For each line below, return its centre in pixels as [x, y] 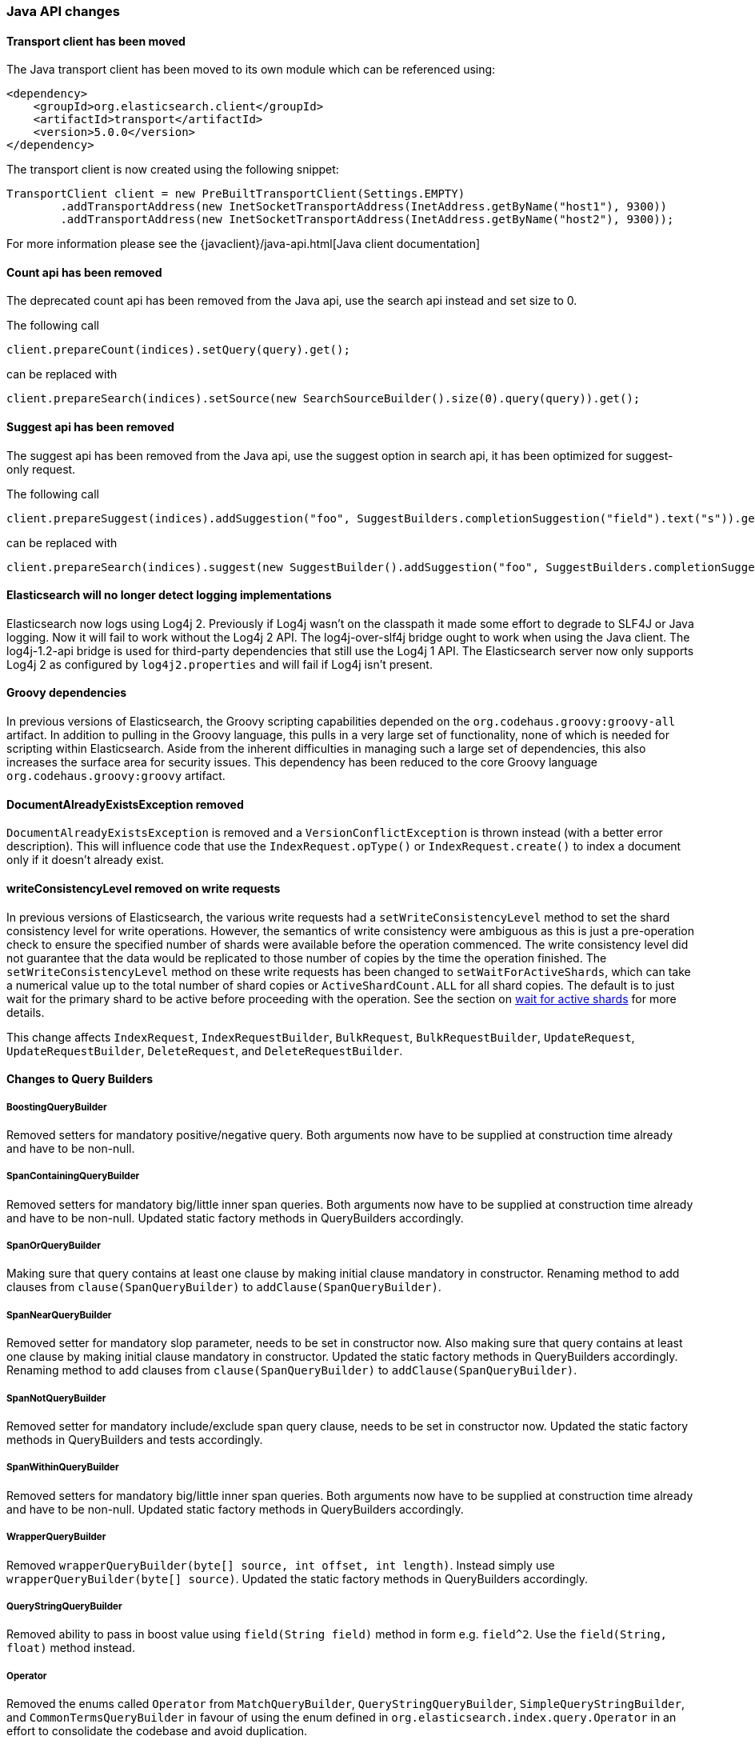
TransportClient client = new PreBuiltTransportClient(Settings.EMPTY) [236, 194]
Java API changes [63, 11]
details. [26, 1012]
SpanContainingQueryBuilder [73, 1176]
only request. [41, 469]
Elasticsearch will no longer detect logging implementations [169, 595]
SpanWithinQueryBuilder [63, 1468]
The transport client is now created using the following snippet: [173, 170]
